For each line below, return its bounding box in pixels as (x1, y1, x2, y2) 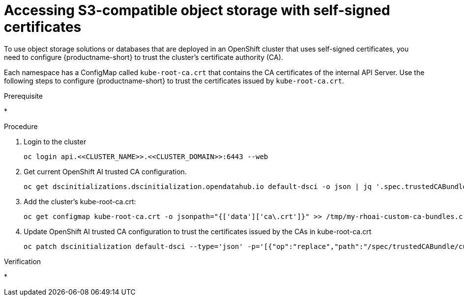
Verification (4, 257, 41, 266)
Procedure (4, 122, 38, 131)
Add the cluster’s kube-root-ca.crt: (24, 197, 136, 206)
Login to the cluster (24, 137, 87, 146)
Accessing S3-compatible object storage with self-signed (4, 2, 390, 19)
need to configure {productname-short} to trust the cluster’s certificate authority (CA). (4, 53, 283, 61)
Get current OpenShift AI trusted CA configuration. (24, 167, 187, 176)
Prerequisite (4, 91, 43, 100)
